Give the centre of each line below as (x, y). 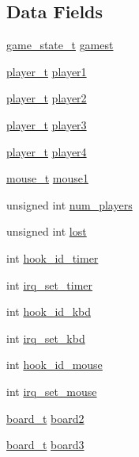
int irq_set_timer (50, 284)
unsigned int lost (47, 231)
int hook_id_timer (53, 257)
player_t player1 (47, 71)
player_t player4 (47, 151)
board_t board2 (45, 418)
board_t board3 (45, 445)
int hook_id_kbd (49, 311)
